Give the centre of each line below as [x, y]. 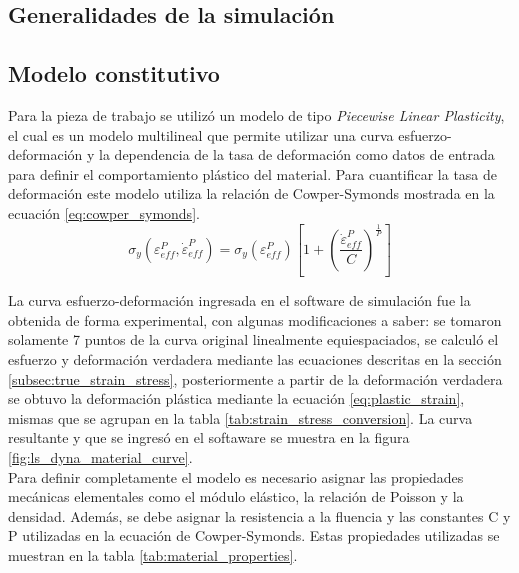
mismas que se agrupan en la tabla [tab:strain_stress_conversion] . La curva [240, 417]
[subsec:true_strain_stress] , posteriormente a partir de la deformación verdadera [255, 378]
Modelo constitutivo [114, 73]
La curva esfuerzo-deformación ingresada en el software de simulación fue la [239, 300]
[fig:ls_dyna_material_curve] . [100, 457]
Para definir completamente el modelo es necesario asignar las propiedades [236, 476]
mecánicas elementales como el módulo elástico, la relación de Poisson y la [236, 496]
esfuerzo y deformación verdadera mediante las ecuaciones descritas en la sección [255, 359]
